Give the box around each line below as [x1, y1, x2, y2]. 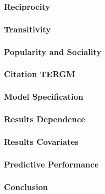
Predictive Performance [4, 158, 99, 170]
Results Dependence [4, 113, 85, 125]
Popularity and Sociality [4, 45, 102, 57]
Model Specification [4, 90, 84, 103]
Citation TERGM [4, 68, 75, 80]
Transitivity [4, 23, 51, 35]
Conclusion [4, 180, 48, 193]
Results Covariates [4, 135, 79, 147]
